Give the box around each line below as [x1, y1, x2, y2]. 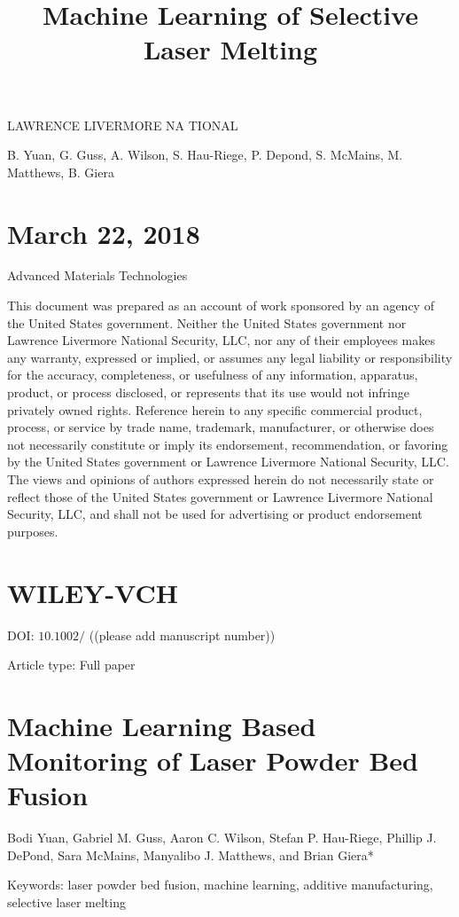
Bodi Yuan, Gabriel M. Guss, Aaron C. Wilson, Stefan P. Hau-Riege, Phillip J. [7, 828, 437, 847]
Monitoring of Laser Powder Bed [7, 742, 418, 779]
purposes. [7, 521, 58, 540]
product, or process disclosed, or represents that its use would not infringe [7, 383, 409, 402]
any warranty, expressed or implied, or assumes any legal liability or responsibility [7, 348, 453, 366]
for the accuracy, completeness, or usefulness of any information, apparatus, [7, 365, 418, 384]
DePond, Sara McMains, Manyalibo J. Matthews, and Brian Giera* [7, 845, 374, 864]
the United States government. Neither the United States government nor [7, 313, 407, 332]
